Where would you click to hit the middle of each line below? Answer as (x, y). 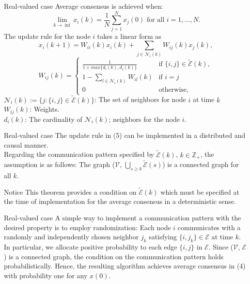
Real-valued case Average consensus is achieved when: (84, 6)
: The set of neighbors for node (140, 99)
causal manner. (26, 144)
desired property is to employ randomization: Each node (87, 227)
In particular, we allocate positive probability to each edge (91, 247)
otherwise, (173, 90)
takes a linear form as (129, 36)
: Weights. (45, 109)
